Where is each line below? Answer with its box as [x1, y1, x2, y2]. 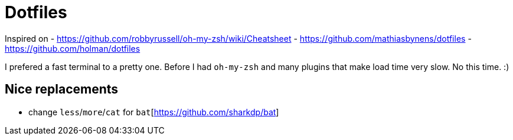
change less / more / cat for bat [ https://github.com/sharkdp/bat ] [28, 106, 279, 117]
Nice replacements [5, 82, 119, 97]
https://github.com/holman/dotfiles [5, 43, 140, 54]
